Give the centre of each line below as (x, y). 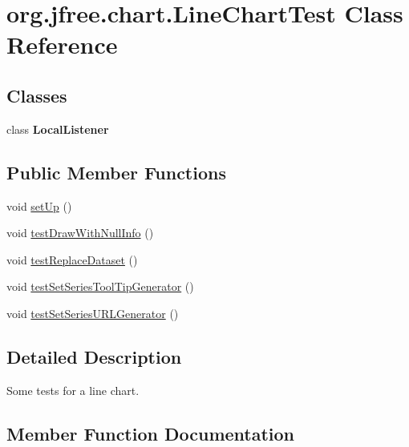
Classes (37, 95)
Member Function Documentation (151, 433)
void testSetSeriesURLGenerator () (93, 313)
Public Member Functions (116, 172)
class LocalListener (58, 129)
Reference (62, 44)
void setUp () (39, 205)
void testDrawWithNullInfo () (80, 233)
